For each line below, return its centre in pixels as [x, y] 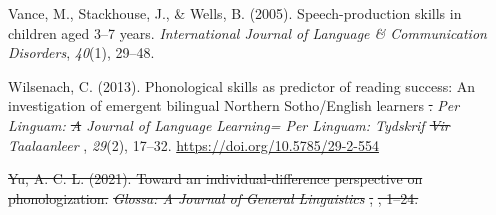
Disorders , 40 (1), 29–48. [81, 52]
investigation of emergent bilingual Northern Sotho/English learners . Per [234, 105]
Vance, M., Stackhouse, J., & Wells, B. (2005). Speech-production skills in [235, 13]
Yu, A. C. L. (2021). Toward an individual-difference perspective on [215, 178]
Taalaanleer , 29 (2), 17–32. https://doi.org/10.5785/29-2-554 [193, 144]
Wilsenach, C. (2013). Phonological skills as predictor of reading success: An [242, 85]
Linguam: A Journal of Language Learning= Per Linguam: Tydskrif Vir [229, 124]
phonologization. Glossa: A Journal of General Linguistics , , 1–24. [213, 197]
